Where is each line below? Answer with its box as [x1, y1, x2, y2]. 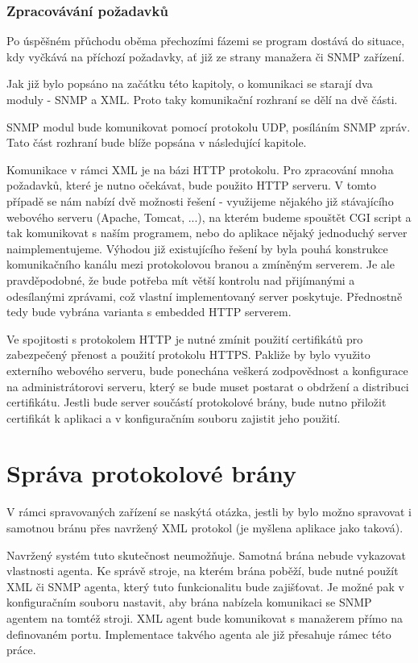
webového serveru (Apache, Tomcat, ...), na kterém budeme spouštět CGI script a [6, 208, 412, 225]
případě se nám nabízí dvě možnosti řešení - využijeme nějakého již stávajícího [6, 192, 394, 209]
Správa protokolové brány [6, 457, 296, 490]
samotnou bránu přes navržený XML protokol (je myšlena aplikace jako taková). [6, 519, 404, 536]
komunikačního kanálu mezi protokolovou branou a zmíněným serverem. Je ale [6, 256, 395, 273]
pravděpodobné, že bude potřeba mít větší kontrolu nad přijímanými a [6, 271, 355, 288]
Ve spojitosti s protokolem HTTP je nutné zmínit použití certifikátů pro [6, 330, 363, 347]
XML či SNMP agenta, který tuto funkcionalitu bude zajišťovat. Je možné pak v [6, 578, 404, 594]
